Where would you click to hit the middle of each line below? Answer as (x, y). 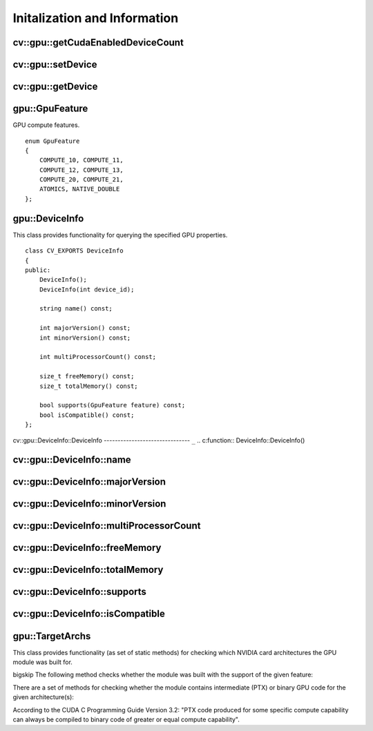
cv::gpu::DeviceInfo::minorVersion (89, 504)
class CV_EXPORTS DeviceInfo (74, 251)
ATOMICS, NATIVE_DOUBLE (79, 189)
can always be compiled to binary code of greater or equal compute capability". (126, 719)
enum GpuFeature (52, 141)
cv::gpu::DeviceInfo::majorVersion (89, 482)
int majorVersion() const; (85, 328)
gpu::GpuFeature (50, 109)
